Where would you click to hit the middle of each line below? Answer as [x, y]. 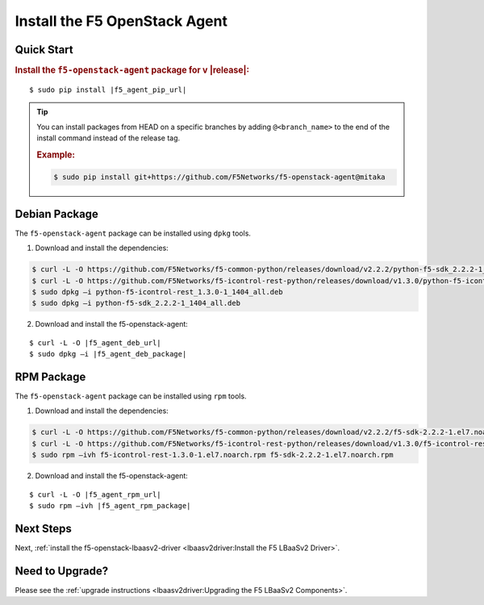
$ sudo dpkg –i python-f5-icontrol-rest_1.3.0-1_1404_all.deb [157, 292]
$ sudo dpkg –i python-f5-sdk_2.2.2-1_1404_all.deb [136, 303]
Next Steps [43, 528]
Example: [56, 155]
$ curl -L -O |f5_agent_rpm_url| [95, 494]
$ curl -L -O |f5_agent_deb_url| [95, 342]
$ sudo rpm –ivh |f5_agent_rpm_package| [110, 505]
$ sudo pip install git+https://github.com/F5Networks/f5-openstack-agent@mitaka [220, 177]
